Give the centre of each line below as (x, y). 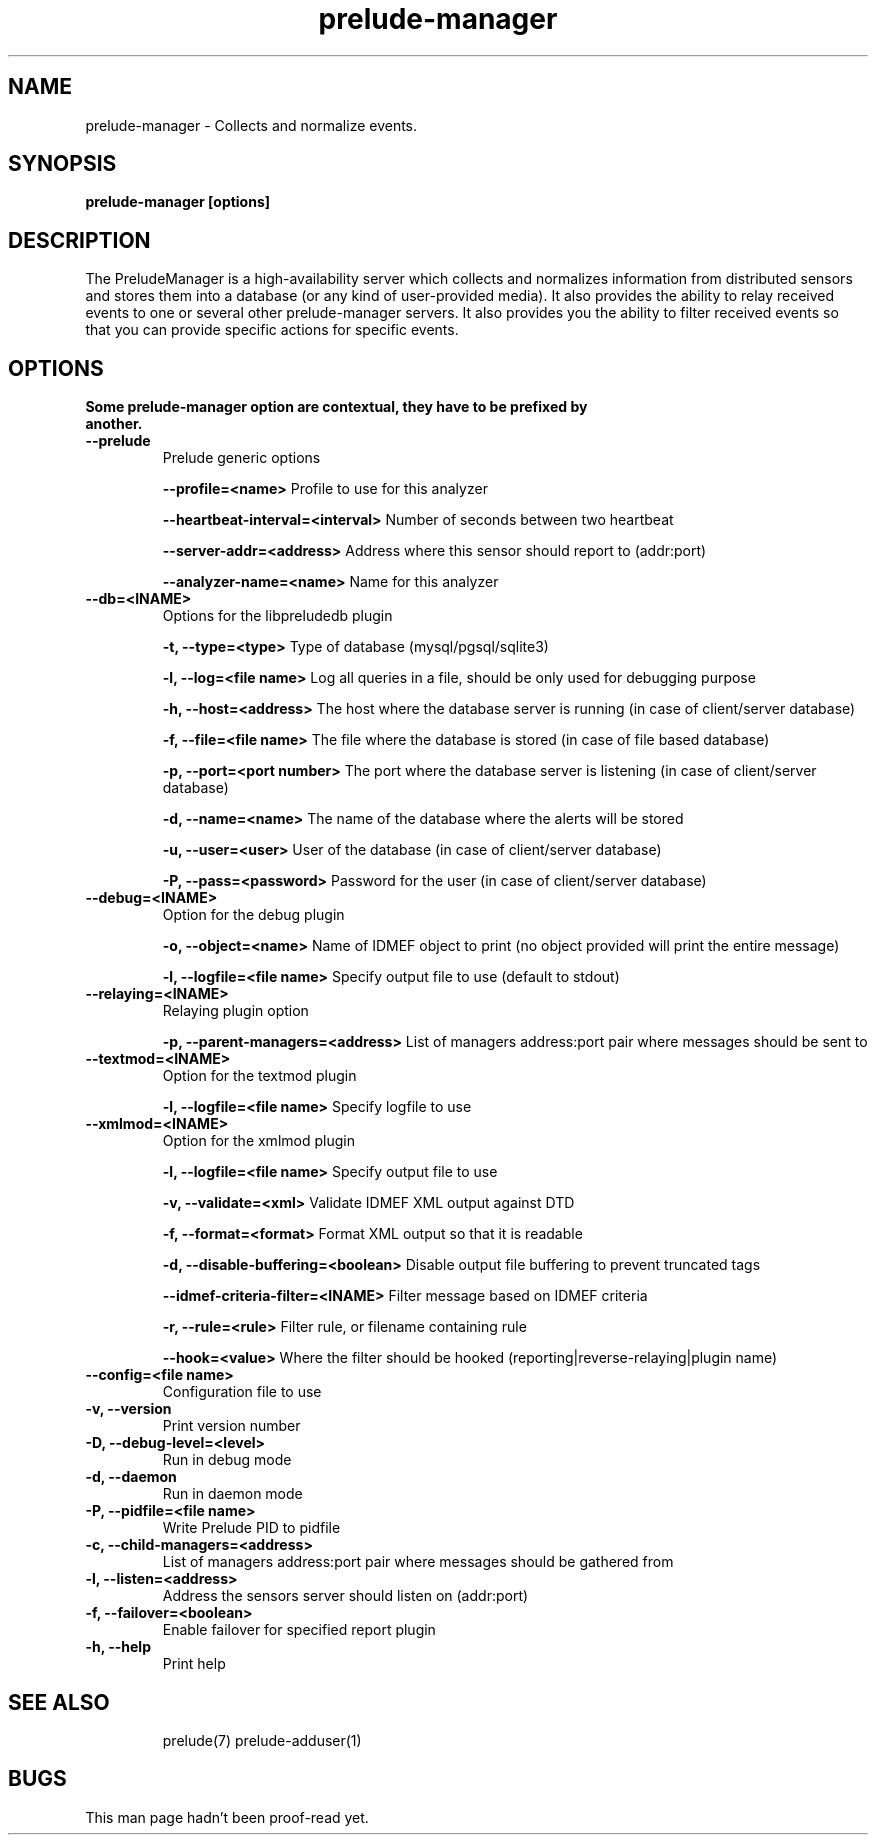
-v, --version (128, 1409)
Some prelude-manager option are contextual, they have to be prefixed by (336, 407)
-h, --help (118, 1647)
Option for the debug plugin (253, 915)
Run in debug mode (227, 1460)
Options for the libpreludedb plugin (277, 616)
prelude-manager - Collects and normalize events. (251, 125)
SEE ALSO (59, 1702)
